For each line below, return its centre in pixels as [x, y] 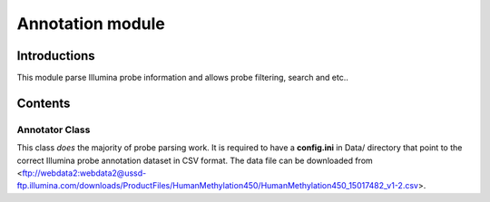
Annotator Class [54, 130]
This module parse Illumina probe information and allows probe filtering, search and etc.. [183, 78]
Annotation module [91, 24]
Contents [44, 103]
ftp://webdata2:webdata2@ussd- [84, 173]
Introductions [56, 56]
